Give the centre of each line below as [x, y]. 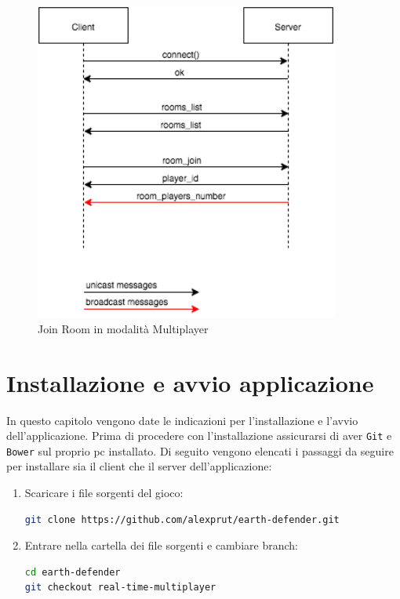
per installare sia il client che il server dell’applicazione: [139, 466]
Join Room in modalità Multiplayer [123, 328]
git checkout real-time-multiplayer [120, 588]
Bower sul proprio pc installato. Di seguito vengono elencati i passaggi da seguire [200, 450]
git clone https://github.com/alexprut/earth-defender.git [182, 519]
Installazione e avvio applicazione [190, 382]
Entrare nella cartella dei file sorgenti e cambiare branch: [161, 545]
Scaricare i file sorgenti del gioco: [104, 493]
